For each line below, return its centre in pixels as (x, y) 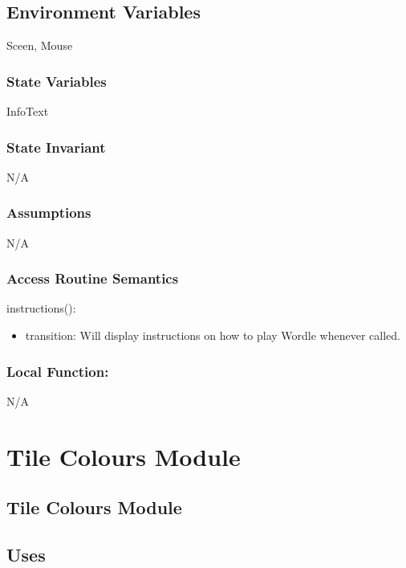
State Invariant (56, 147)
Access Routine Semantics (93, 278)
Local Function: (58, 371)
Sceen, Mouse (40, 45)
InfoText (28, 111)
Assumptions (49, 212)
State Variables (57, 81)
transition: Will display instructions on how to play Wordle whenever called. (213, 335)
